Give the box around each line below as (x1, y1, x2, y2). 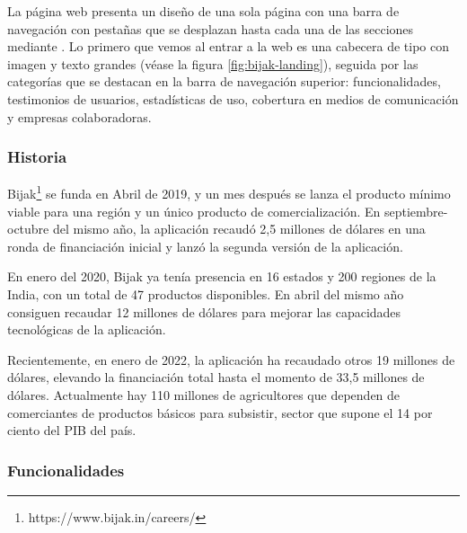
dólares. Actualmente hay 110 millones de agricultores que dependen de (7, 385, 401, 404)
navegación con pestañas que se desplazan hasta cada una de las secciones (7, 19, 414, 38)
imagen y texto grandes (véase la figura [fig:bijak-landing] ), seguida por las (7, 54, 419, 73)
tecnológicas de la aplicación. (7, 320, 166, 339)
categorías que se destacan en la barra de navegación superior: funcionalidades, (7, 72, 441, 91)
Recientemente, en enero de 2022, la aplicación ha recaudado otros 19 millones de (7, 350, 455, 369)
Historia (7, 146, 67, 168)
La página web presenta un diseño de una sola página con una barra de (7, 2, 400, 20)
